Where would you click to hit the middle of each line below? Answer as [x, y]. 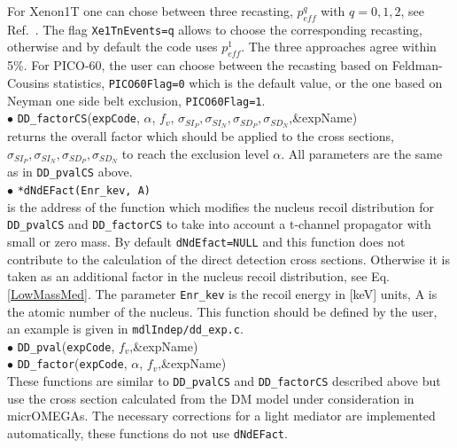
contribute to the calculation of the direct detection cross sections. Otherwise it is [228, 259]
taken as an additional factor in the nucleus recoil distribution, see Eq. [198, 276]
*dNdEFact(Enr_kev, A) [84, 191]
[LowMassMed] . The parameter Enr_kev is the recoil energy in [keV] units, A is [222, 293]
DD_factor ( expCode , [72, 363]
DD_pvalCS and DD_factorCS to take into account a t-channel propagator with [219, 224]
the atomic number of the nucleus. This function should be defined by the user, [222, 311]
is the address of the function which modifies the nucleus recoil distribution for [221, 206]
